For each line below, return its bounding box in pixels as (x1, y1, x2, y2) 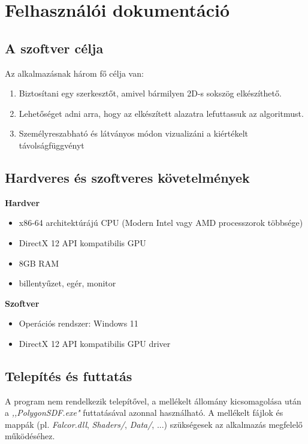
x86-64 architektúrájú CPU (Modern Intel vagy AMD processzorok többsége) (19, 216, 303, 229)
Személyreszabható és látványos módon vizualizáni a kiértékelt (19, 127, 248, 140)
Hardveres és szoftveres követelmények (5, 168, 250, 186)
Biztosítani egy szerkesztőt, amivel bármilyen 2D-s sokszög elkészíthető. (19, 87, 282, 99)
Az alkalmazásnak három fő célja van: (5, 67, 144, 79)
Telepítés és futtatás (5, 366, 132, 385)
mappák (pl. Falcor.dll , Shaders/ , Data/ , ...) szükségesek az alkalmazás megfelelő (5, 418, 303, 430)
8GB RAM (19, 256, 59, 269)
